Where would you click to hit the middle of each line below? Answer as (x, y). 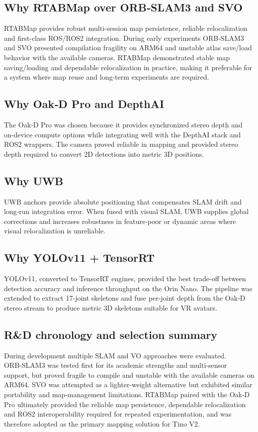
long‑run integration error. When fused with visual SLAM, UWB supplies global (127, 211)
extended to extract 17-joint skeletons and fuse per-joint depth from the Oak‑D (125, 298)
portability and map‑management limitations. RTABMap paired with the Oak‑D (127, 394)
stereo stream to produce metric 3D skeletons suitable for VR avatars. (111, 307)
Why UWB (34, 180)
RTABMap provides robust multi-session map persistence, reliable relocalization (126, 28)
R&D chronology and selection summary (111, 334)
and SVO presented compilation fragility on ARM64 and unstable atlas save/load (128, 48)
